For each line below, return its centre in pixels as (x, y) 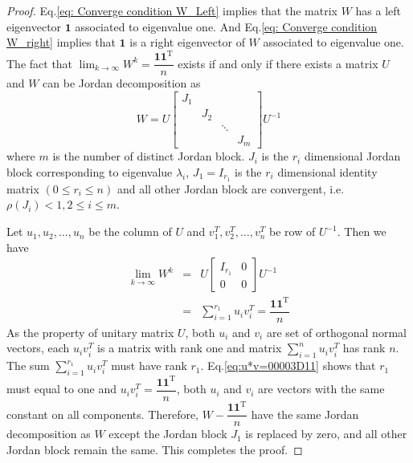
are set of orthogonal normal (336, 332)
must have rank (149, 366)
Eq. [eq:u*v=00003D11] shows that (292, 366)
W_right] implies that (61, 42)
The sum (28, 366)
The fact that (40, 63)
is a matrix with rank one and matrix (190, 348)
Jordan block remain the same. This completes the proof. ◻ (155, 449)
